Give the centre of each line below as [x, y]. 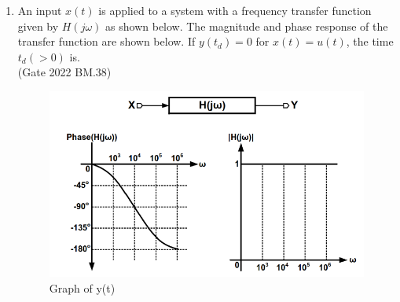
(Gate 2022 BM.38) [64, 72]
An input [40, 10]
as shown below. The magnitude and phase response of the [247, 26]
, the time [370, 41]
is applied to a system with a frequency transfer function [235, 10]
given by [38, 26]
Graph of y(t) [82, 287]
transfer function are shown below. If [106, 41]
